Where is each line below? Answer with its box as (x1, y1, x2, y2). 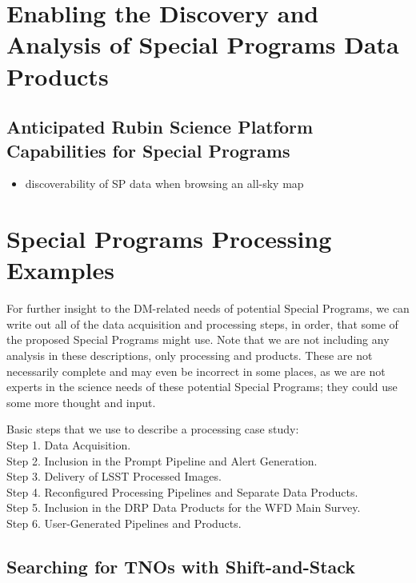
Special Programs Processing (6, 222, 332, 255)
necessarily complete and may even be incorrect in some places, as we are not (6, 362, 386, 379)
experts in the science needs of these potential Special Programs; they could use (6, 378, 398, 395)
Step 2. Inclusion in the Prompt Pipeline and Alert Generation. (6, 452, 318, 469)
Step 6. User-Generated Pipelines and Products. (6, 514, 242, 531)
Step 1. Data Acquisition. (6, 437, 131, 453)
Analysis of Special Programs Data (6, 28, 399, 61)
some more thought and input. (6, 393, 156, 410)
